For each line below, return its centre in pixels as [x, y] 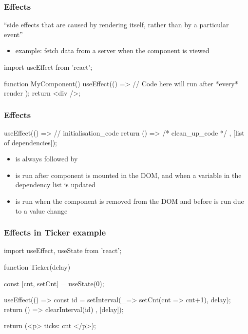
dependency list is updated [55, 185]
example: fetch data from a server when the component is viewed [112, 50]
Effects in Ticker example [55, 232]
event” [13, 34]
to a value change [41, 210]
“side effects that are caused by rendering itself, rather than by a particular [116, 25]
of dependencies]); [30, 142]
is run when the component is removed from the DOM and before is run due [130, 201]
